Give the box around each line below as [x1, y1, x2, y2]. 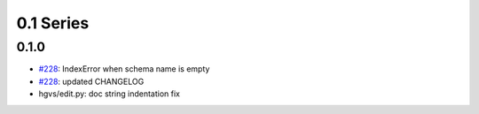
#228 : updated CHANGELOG [38, 76, 145, 87]
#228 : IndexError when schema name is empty [38, 64, 210, 74]
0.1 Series [16, 13, 90, 33]
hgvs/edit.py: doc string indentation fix [38, 88, 181, 99]
